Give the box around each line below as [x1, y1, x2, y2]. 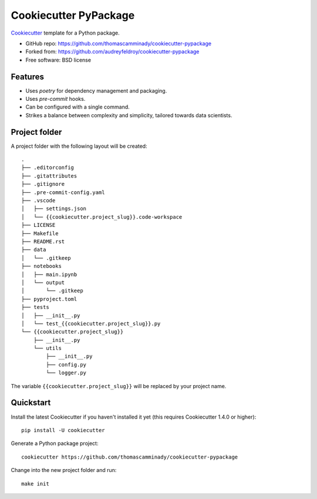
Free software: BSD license [25, 56, 91, 63]
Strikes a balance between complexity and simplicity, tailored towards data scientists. [25, 111, 232, 118]
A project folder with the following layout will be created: [11, 142, 147, 150]
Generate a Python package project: [11, 440, 99, 447]
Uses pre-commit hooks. [25, 96, 86, 103]
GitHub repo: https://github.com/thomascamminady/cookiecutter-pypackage [25, 40, 211, 47]
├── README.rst [21, 238, 65, 245]
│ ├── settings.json [21, 205, 87, 212]
